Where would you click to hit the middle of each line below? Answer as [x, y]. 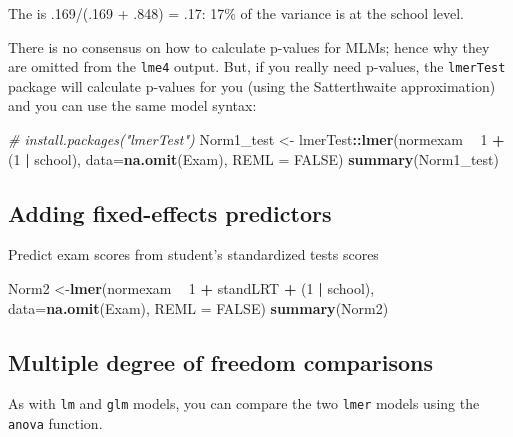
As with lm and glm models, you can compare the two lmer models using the [244, 403]
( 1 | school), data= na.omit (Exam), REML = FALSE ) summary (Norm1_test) [253, 158]
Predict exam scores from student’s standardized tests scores [193, 254]
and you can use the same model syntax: [132, 105]
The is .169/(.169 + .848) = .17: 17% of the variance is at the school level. [236, 13]
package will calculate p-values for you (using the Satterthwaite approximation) [252, 85]
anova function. [55, 423]
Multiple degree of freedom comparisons [220, 361]
